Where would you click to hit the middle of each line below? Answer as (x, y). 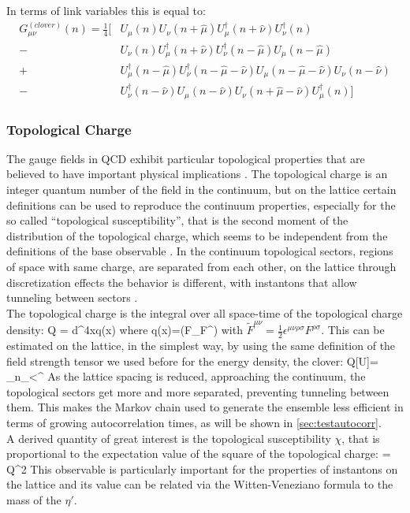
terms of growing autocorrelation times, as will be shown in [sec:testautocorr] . (194, 422)
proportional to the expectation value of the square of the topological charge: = (199, 454)
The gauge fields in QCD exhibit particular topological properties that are (186, 158)
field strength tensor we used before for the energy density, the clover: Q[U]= (192, 361)
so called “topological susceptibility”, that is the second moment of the (177, 220)
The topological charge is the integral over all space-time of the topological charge (205, 312)
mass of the (34, 499)
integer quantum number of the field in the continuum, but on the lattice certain (201, 190)
